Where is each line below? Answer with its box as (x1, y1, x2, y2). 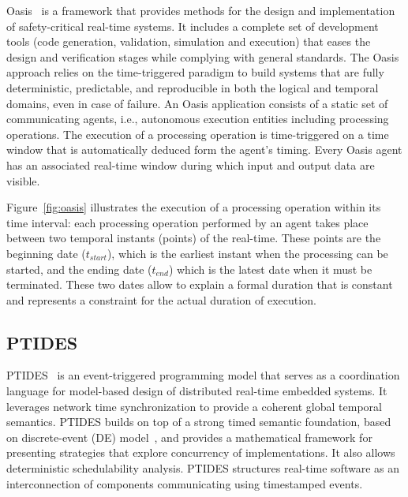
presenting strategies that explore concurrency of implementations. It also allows (6, 444, 395, 461)
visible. (6, 172, 40, 189)
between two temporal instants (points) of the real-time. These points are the (6, 230, 381, 246)
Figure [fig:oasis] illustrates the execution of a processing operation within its (6, 199, 381, 215)
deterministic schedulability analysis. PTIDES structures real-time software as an (6, 460, 399, 476)
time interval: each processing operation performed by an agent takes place (6, 214, 369, 230)
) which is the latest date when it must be (168, 260, 372, 277)
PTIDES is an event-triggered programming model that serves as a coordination (6, 367, 400, 383)
